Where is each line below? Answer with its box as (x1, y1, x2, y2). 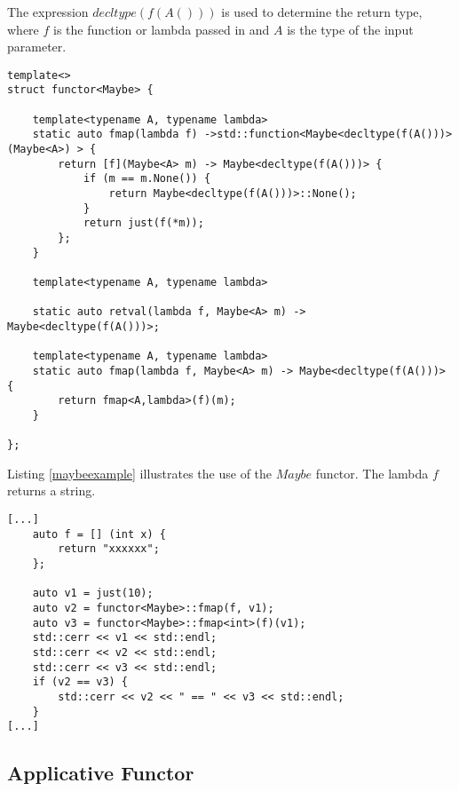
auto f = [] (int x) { (32, 527, 166, 541)
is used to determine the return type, (221, 3, 423, 20)
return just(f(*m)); (83, 217, 204, 230)
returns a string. (7, 481, 96, 500)
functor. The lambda (315, 463, 429, 482)
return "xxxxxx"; (58, 542, 160, 556)
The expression (7, 3, 89, 20)
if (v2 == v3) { (32, 676, 129, 689)
